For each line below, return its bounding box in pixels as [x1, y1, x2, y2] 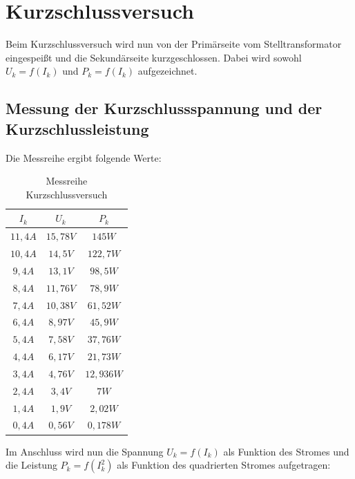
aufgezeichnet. [137, 64, 198, 78]
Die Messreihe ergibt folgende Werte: [6, 150, 162, 165]
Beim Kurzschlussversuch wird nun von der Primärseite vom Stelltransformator [6, 37, 342, 51]
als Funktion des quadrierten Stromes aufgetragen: [117, 458, 331, 472]
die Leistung [6, 458, 57, 472]
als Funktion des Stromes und [223, 444, 349, 458]
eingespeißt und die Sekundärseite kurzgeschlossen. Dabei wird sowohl [6, 50, 302, 64]
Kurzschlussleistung [6, 118, 149, 139]
